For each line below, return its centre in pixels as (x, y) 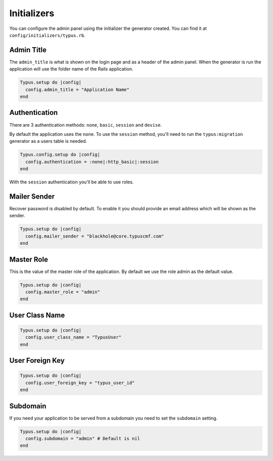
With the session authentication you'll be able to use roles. (72, 182)
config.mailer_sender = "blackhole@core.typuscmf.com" (95, 236)
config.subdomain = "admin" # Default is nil (83, 438)
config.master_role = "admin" (63, 292)
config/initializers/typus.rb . (48, 35)
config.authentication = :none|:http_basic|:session (92, 162)
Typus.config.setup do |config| (60, 155)
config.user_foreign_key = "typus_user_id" (80, 383)
